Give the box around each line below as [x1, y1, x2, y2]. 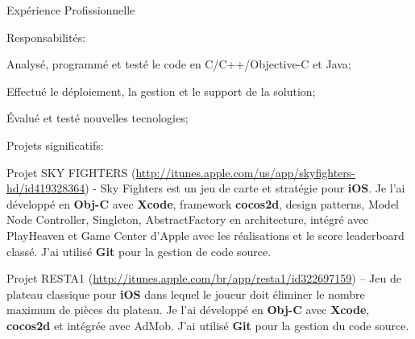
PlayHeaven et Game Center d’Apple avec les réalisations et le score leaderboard [6, 226, 405, 243]
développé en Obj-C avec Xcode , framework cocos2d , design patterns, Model [6, 195, 399, 212]
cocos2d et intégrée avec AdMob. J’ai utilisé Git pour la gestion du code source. [6, 316, 409, 333]
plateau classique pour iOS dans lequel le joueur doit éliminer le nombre [6, 285, 365, 302]
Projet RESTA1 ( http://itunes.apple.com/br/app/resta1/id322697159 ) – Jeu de [6, 270, 401, 287]
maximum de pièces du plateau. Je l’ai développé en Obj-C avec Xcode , [6, 301, 370, 318]
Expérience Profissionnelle [6, 2, 135, 18]
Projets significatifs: [6, 136, 104, 153]
